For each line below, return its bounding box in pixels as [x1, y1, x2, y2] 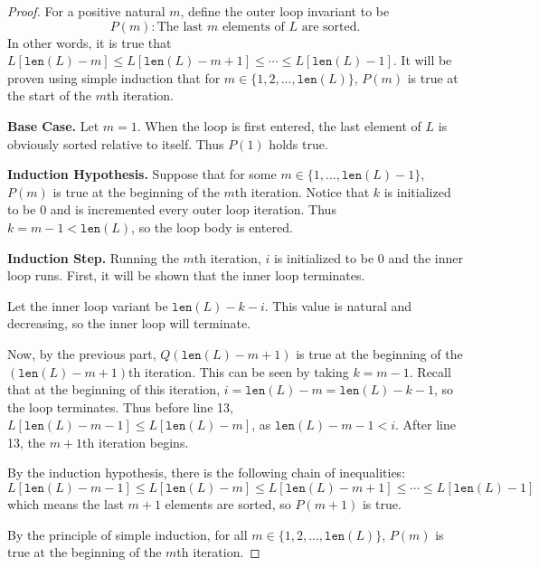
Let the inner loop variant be [7, 296, 168, 315]
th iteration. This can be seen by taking [128, 362, 349, 381]
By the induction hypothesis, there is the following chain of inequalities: [7, 463, 406, 482]
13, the [7, 432, 45, 451]
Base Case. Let [7, 116, 99, 135]
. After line [395, 415, 456, 434]
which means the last [7, 495, 124, 514]
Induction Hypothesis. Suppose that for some [7, 165, 277, 184]
